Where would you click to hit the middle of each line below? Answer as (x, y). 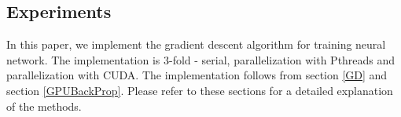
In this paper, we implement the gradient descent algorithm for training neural (196, 44)
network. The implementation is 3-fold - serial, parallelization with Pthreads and (201, 59)
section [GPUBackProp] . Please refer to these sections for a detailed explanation (200, 90)
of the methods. (44, 106)
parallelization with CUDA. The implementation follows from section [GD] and (197, 75)
